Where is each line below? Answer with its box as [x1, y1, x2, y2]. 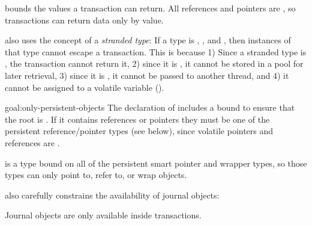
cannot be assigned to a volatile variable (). [5, 81, 164, 93]
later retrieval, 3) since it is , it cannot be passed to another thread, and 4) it [5, 69, 289, 81]
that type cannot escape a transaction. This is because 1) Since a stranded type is [5, 45, 307, 58]
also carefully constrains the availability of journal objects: [5, 188, 220, 201]
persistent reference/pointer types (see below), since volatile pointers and [5, 125, 274, 137]
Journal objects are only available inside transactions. [5, 209, 202, 221]
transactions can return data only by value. [5, 13, 164, 26]
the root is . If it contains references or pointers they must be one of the [5, 112, 270, 125]
